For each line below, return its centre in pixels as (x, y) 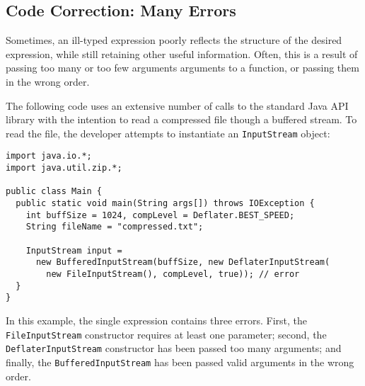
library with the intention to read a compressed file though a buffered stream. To (181, 119)
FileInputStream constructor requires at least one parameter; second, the (166, 334)
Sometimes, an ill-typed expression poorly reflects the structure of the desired (174, 40)
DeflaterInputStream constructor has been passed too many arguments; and (174, 348)
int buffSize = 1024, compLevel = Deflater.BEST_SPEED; (160, 215)
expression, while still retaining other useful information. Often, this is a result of (182, 53)
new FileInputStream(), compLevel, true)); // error (173, 274)
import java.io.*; (49, 156)
